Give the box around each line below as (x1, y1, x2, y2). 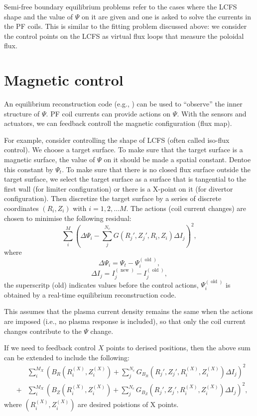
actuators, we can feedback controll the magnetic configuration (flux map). (4, 118, 232, 128)
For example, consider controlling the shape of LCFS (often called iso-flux (4, 134, 230, 145)
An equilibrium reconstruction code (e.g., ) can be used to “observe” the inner (4, 99, 243, 109)
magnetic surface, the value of (4, 154, 95, 165)
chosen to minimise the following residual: (4, 212, 131, 223)
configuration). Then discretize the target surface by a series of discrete (4, 193, 222, 204)
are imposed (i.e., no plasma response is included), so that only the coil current (4, 315, 246, 326)
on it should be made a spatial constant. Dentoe (104, 154, 251, 165)
